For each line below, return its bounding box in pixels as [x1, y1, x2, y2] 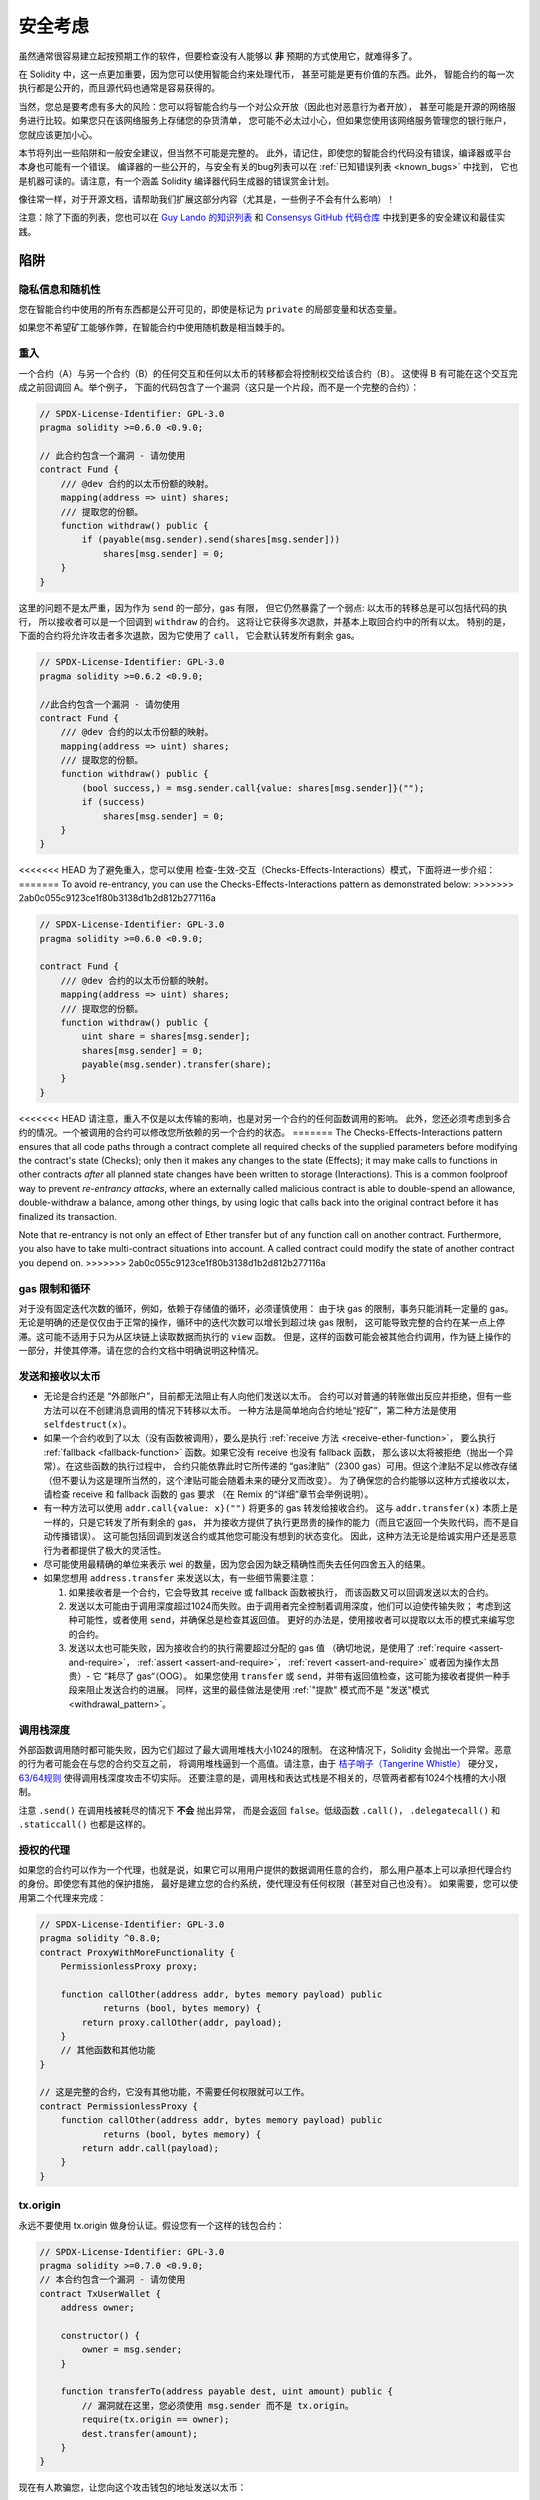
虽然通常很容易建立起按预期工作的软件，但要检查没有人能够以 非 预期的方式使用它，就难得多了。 [18, 50, 418, 62]
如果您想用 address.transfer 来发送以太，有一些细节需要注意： [43, 1572, 317, 1584]
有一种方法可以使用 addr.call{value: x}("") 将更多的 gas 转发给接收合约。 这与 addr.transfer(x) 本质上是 [43, 1502, 519, 1514]
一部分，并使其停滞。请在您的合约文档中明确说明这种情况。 [18, 1345, 264, 1357]
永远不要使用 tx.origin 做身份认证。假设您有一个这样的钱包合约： [18, 2219, 285, 2231]
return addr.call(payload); [81, 2143, 220, 2154]
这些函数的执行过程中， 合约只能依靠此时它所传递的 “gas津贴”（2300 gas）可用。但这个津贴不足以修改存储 [73, 1460, 518, 1472]
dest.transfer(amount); [81, 2428, 199, 2439]
